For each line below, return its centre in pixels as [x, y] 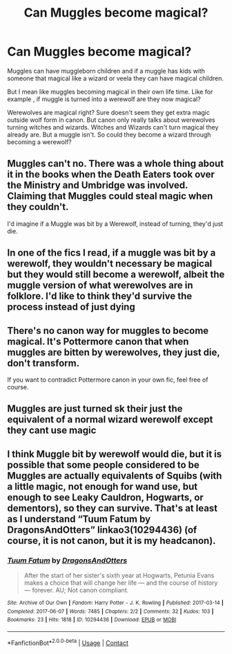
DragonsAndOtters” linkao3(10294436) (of [102, 530]
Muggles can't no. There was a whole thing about [116, 164]
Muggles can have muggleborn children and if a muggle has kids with [106, 71]
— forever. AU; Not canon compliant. [76, 590]
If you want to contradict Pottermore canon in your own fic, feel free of [108, 380]
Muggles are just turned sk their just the [95, 409]
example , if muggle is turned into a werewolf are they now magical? [104, 99]
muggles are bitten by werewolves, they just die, [114, 352]
